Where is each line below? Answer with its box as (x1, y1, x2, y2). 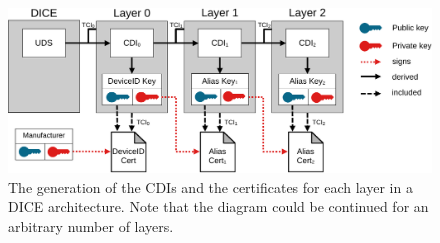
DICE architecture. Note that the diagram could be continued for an (8, 196, 429, 217)
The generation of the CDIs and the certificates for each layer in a (8, 176, 413, 197)
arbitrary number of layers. (8, 215, 174, 236)
